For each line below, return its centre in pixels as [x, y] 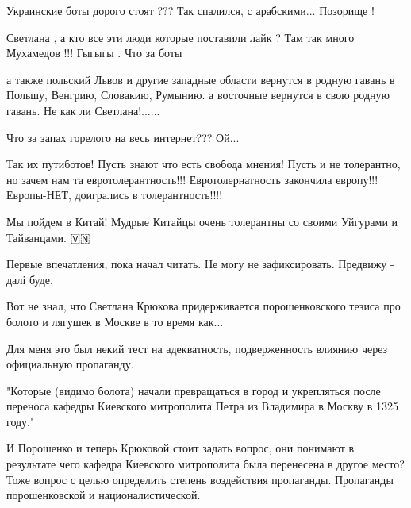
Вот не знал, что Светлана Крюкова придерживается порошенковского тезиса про [204, 306]
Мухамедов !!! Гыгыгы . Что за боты [94, 53]
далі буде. [30, 279]
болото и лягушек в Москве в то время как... [115, 321]
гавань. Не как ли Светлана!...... [83, 110]
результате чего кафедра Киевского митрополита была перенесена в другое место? [205, 464]
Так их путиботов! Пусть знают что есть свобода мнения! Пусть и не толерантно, [204, 164]
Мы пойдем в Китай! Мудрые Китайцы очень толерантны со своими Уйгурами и [202, 221]
